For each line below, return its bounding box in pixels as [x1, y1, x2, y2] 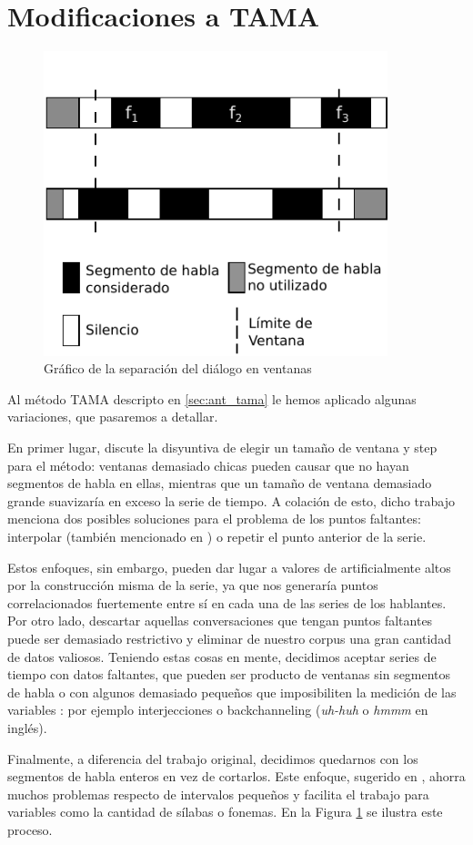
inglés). [7, 718, 47, 737]
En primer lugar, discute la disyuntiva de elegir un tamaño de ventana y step [7, 438, 438, 457]
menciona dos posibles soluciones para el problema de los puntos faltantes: [7, 509, 421, 528]
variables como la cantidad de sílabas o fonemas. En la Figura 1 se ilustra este [7, 802, 443, 821]
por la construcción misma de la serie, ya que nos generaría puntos [7, 575, 378, 595]
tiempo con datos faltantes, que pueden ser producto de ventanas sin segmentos [7, 665, 451, 684]
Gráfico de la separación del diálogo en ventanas [44, 359, 312, 378]
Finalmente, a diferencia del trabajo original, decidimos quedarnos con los [7, 748, 418, 768]
